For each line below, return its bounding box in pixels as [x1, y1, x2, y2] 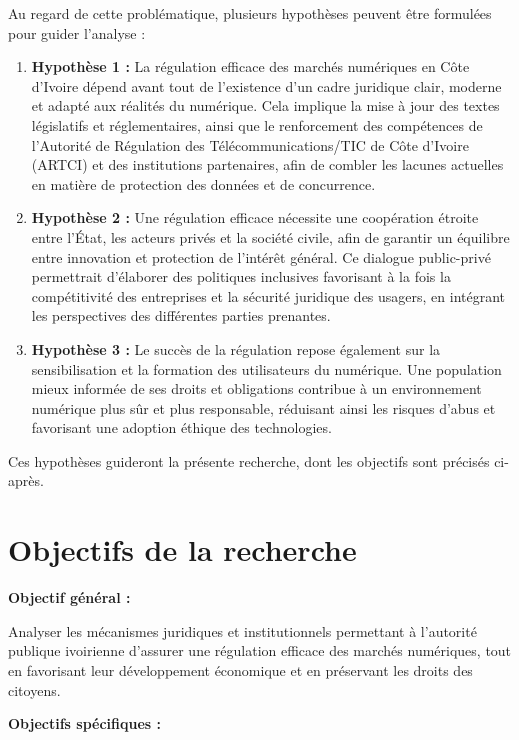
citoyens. [8, 679, 61, 700]
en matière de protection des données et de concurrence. [31, 173, 376, 194]
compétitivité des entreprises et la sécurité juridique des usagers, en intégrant [31, 285, 506, 306]
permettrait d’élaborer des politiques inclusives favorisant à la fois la [31, 266, 451, 287]
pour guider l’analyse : [8, 22, 146, 43]
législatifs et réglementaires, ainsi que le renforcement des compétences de [31, 114, 483, 135]
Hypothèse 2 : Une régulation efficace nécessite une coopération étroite [31, 207, 479, 228]
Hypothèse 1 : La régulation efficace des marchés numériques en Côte [31, 56, 470, 77]
